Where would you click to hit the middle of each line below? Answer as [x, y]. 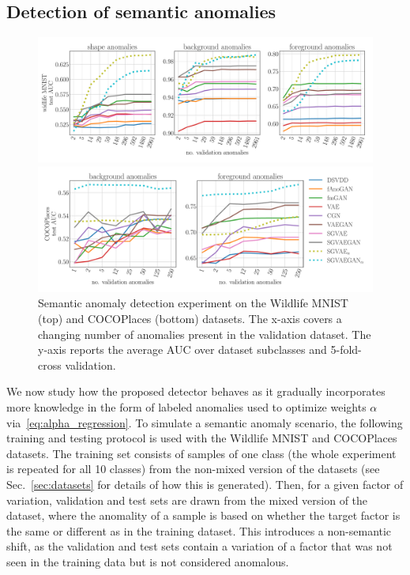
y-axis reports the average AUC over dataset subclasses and [182, 350]
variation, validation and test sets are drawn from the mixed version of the [187, 500]
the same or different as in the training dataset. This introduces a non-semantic [199, 530]
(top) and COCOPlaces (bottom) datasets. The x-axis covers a [190, 318]
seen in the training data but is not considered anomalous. [148, 561]
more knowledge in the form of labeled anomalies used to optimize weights [186, 406]
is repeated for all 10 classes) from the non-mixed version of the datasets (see [193, 469]
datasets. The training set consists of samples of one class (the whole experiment [201, 453]
